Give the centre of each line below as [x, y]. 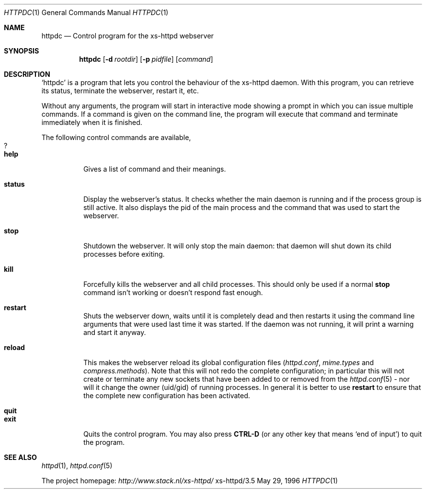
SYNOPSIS [22, 51]
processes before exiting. [124, 254]
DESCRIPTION [27, 74]
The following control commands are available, [116, 137]
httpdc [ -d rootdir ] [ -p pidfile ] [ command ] [146, 59]
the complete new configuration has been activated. [167, 396]
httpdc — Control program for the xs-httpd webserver [128, 36]
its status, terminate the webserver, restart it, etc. [120, 91]
